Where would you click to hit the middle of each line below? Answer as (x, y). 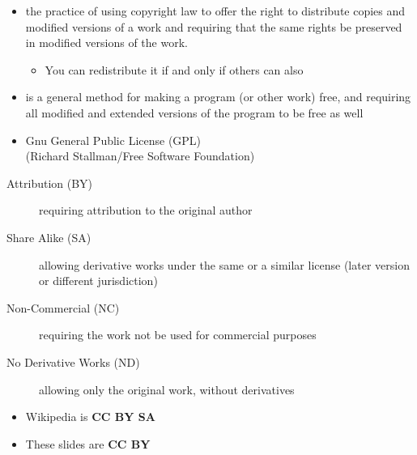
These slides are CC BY (88, 443)
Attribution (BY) (50, 183)
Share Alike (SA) (49, 237)
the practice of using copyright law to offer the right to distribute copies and (215, 11)
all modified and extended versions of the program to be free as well (194, 112)
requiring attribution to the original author (146, 210)
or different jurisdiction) (98, 281)
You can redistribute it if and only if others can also (174, 69)
